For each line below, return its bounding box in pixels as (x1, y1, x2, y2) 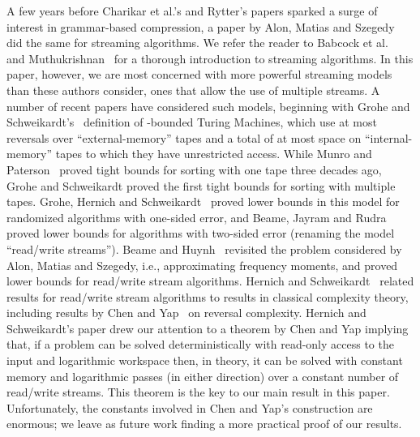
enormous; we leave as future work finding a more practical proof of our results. (6, 415, 402, 432)
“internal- (364, 129, 413, 146)
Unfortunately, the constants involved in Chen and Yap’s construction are (6, 399, 373, 416)
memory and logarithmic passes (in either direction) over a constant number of (6, 367, 399, 384)
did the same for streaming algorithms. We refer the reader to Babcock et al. (6, 34, 388, 51)
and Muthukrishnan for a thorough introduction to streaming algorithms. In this (6, 49, 414, 66)
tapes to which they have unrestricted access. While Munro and (55, 145, 372, 162)
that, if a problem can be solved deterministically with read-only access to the (6, 336, 394, 353)
